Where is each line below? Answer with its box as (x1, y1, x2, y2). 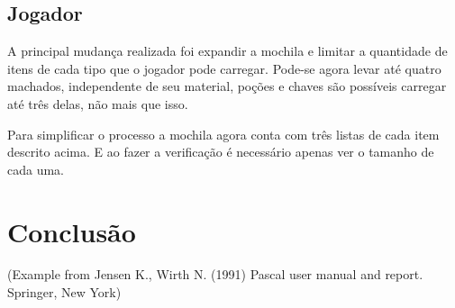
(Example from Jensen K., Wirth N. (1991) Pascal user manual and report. (7, 265, 423, 284)
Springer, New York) (7, 283, 122, 302)
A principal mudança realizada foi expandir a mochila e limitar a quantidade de (7, 41, 448, 60)
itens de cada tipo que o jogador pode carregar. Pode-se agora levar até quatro (7, 59, 441, 77)
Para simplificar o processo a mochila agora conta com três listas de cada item (7, 124, 440, 143)
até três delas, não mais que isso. (7, 94, 188, 113)
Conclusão (7, 213, 136, 249)
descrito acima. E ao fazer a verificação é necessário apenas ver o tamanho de (7, 142, 434, 161)
